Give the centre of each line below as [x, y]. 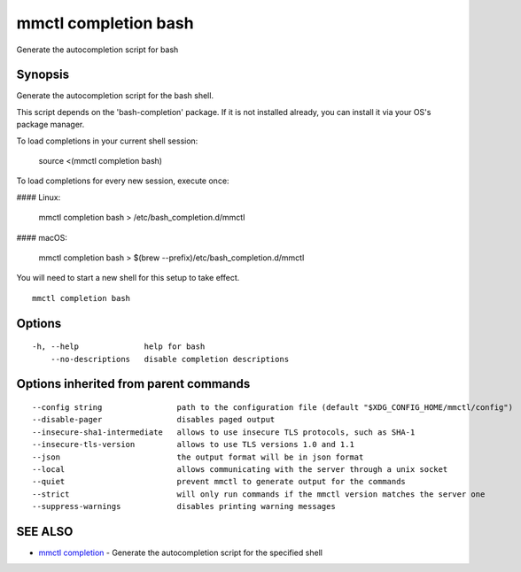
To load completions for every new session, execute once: [123, 181]
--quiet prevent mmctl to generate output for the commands [219, 482]
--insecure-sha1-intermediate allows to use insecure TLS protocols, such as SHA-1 [224, 432]
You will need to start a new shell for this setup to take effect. [128, 278]
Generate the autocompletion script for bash [97, 50]
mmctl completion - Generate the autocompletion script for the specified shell [181, 553]
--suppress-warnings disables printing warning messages [184, 506]
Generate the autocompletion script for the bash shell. [115, 96]
